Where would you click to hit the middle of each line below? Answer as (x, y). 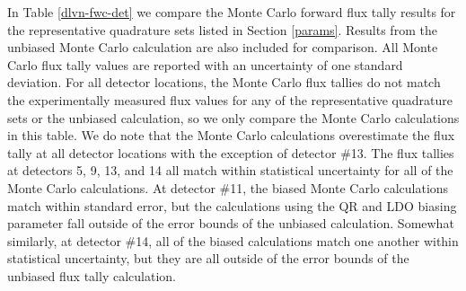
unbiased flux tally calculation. (92, 275)
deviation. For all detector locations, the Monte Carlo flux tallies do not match (224, 82)
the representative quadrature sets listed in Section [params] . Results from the (222, 29)
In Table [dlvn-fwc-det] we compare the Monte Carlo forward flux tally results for (232, 12)
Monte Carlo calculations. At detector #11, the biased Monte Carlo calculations (228, 187)
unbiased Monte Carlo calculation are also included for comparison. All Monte (223, 47)
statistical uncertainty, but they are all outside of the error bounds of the (208, 258)
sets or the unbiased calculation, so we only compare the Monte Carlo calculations (233, 117)
